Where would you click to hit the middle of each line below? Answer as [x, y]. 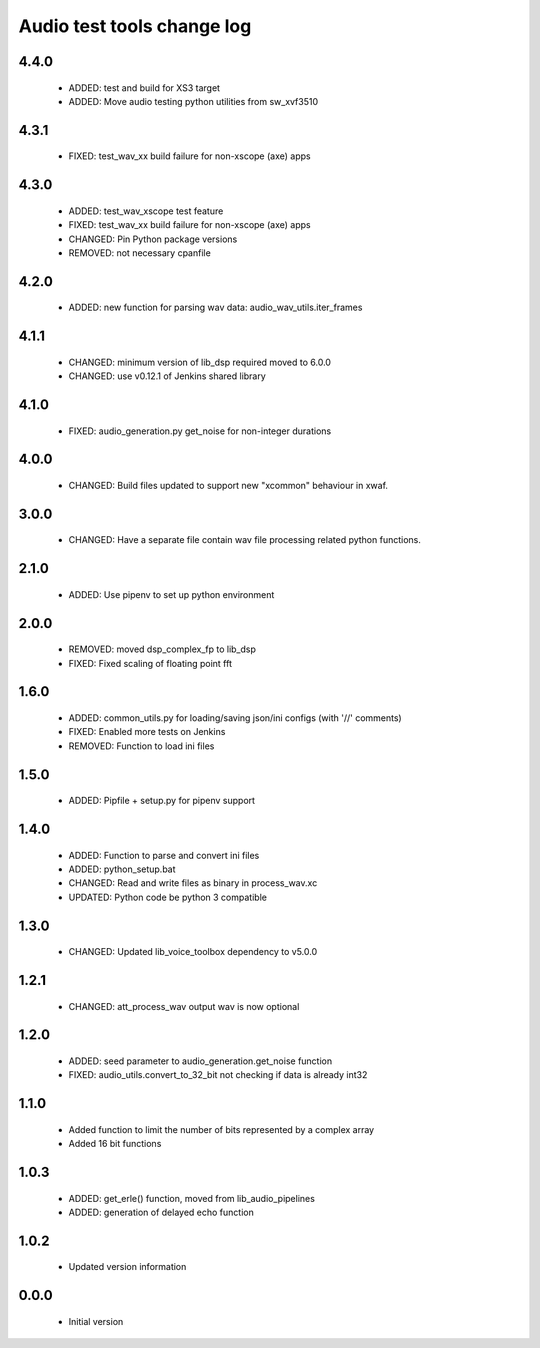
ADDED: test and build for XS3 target [144, 87]
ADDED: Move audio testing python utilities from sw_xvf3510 [193, 101]
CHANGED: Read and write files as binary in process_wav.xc [193, 883]
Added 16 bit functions [115, 1144]
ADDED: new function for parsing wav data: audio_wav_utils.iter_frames [215, 307]
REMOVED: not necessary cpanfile [140, 252]
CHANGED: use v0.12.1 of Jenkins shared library [167, 376]
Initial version [96, 1321]
